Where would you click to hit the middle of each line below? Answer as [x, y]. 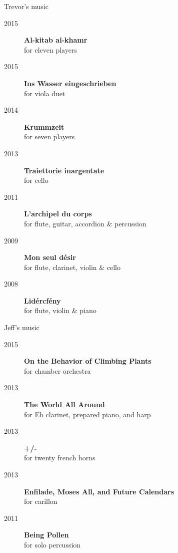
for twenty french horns [60, 458]
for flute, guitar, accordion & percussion [85, 223]
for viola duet [45, 93]
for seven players [49, 136]
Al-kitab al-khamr [56, 40]
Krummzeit [44, 126]
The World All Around [64, 404]
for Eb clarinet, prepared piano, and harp [87, 414]
